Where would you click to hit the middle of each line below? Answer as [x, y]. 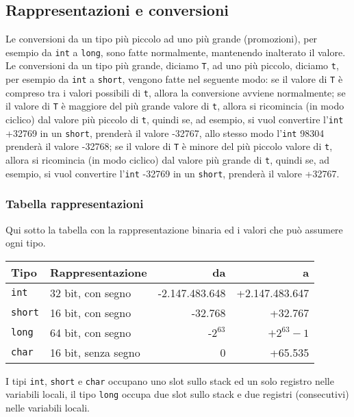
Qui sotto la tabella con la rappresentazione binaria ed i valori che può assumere [174, 229]
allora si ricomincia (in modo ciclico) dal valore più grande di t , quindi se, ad [168, 160]
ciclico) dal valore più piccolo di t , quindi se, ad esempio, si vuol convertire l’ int [175, 119]
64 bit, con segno [90, 332]
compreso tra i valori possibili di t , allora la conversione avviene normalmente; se [176, 92]
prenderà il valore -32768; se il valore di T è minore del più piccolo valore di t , [169, 146]
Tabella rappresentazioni [75, 204]
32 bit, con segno [90, 292]
